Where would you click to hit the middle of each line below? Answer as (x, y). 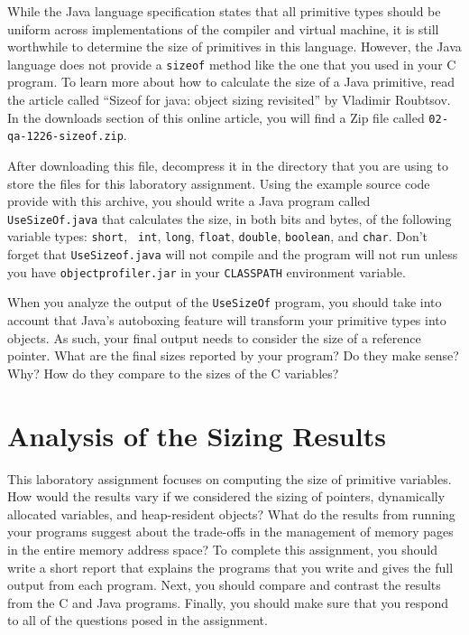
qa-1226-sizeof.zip (65, 137)
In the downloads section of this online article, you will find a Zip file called (216, 117)
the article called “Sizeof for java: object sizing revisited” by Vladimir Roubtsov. (229, 100)
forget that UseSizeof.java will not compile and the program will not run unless (233, 254)
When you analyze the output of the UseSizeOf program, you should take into (225, 302)
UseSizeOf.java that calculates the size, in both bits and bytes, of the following (230, 218)
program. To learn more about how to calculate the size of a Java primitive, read (231, 82)
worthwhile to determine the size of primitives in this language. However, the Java (234, 47)
